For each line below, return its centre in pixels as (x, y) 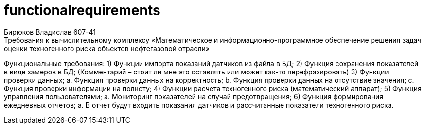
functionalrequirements (82, 10)
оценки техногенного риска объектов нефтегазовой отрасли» (107, 48)
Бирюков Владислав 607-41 (50, 32)
